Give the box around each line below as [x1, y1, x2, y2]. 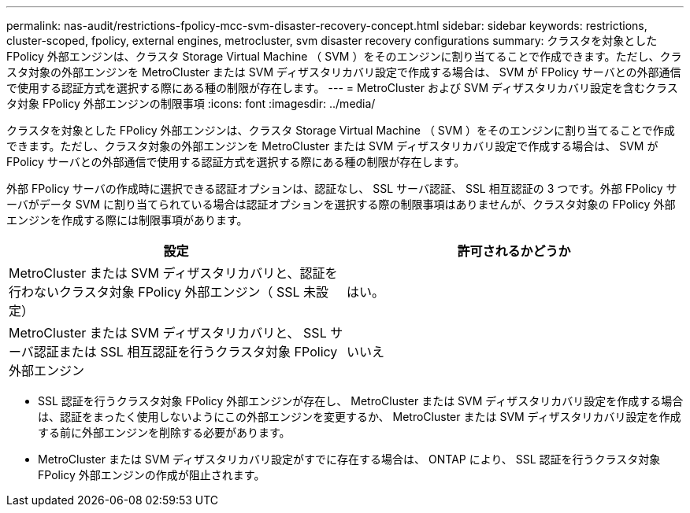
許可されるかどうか [457, 243, 571, 259]
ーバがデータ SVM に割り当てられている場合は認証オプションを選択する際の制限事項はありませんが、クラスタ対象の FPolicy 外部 [6, 197, 676, 211]
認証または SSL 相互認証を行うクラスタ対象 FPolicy [33, 344, 338, 360]
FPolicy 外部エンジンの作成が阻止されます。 [38, 468, 265, 482]
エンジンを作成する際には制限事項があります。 [6, 213, 248, 227]
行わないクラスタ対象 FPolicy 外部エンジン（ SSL [9, 284, 300, 300]
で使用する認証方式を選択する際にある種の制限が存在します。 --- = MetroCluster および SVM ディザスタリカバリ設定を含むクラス [6, 81, 678, 94]
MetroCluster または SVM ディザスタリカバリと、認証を [9, 265, 338, 281]
